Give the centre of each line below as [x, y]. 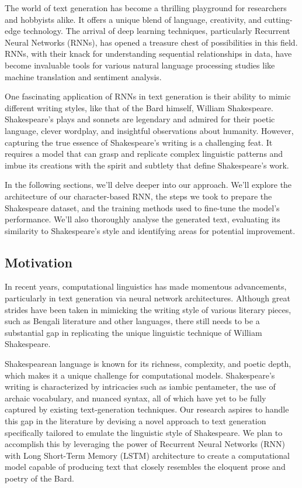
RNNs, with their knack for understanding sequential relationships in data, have [148, 54]
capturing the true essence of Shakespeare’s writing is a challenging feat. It [139, 142]
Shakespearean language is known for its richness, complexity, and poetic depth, [148, 364]
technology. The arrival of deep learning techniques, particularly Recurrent [157, 31]
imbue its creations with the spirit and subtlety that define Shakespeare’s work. [147, 165]
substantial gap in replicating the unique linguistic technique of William [133, 332]
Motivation [39, 262]
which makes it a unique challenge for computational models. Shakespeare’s [140, 375]
